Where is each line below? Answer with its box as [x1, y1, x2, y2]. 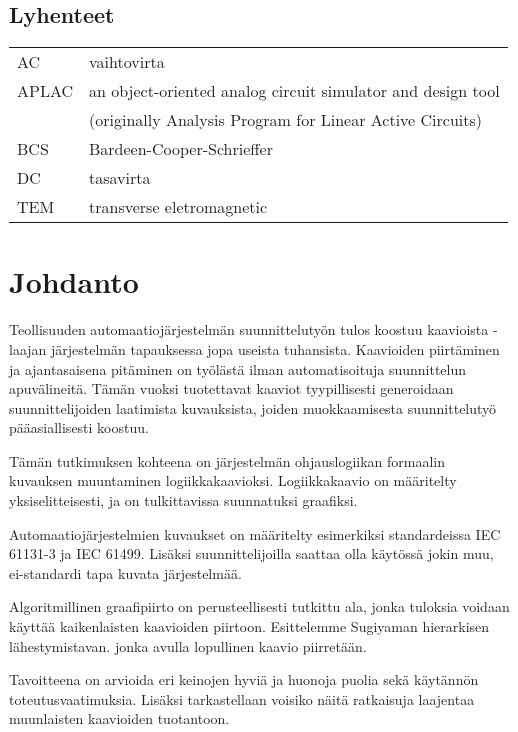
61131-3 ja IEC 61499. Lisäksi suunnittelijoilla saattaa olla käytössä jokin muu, [9, 543, 494, 564]
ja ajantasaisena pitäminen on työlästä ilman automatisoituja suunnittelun [9, 358, 467, 379]
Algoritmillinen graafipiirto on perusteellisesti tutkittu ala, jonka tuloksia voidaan [9, 596, 510, 617]
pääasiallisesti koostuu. [9, 417, 149, 438]
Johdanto [9, 261, 139, 302]
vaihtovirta [89, 50, 165, 74]
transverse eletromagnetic [89, 195, 268, 219]
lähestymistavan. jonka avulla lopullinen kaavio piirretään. [9, 635, 367, 656]
